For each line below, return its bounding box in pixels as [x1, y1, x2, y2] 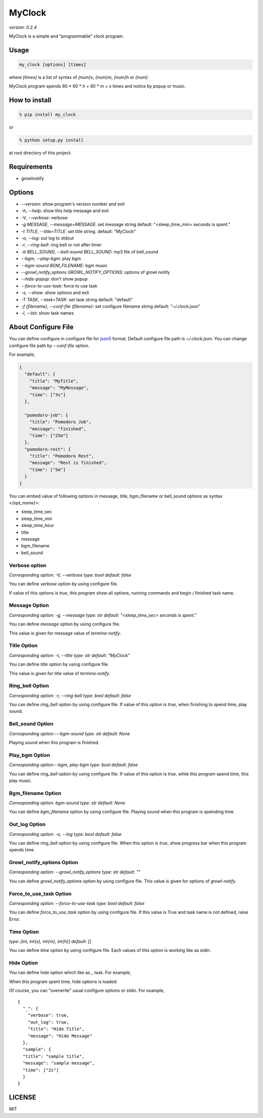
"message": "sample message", [22, 1060, 95, 1066]
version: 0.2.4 [9, 24, 37, 30]
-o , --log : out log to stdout [21, 235, 74, 241]
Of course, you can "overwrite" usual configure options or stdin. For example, [9, 987, 165, 994]
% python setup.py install [19, 137, 84, 143]
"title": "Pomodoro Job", [29, 419, 92, 425]
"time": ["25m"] [29, 433, 68, 438]
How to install [9, 96, 52, 104]
